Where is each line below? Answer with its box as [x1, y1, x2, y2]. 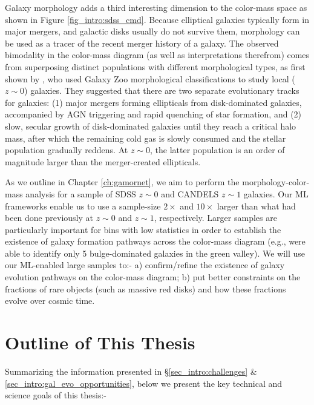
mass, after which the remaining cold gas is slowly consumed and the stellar [5, 131, 286, 144]
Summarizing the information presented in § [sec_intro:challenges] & [5, 364, 257, 377]
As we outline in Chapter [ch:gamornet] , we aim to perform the [5, 176, 240, 188]
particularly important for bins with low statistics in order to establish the [5, 223, 281, 235]
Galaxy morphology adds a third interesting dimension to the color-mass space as [5, 1, 307, 13]
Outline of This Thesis [5, 330, 195, 355]
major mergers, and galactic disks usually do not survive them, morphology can [5, 25, 300, 38]
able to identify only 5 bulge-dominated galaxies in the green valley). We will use [5, 246, 306, 259]
